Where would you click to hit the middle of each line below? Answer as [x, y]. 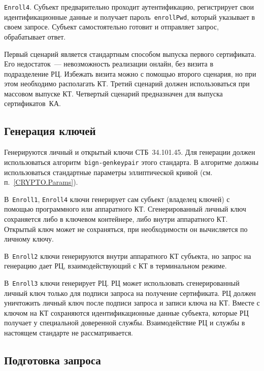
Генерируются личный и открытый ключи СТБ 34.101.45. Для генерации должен [130, 152]
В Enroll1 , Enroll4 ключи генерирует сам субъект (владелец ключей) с [117, 199]
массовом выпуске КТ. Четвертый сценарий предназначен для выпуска [113, 93]
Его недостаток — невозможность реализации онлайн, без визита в [109, 64]
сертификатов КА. [32, 103]
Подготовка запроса [53, 360]
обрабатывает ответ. [35, 36]
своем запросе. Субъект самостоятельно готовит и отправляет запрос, [111, 27]
